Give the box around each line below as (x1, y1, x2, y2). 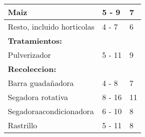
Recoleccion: (8, 63, 57, 74)
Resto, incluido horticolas (8, 21, 95, 32)
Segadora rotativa (8, 91, 68, 103)
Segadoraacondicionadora (8, 105, 94, 117)
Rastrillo (8, 120, 37, 131)
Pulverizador (8, 49, 51, 60)
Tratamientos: (8, 35, 62, 46)
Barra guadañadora (8, 77, 74, 88)
